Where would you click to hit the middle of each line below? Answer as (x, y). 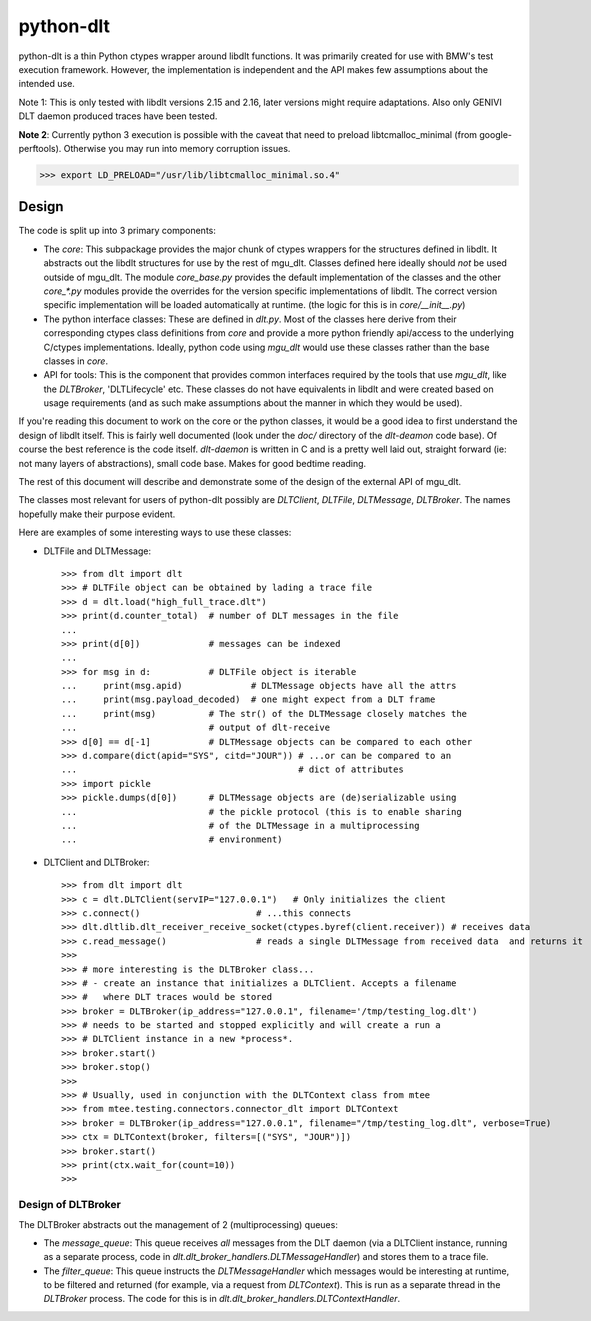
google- (495, 134)
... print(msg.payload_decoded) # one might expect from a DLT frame (248, 699)
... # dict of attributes (232, 769)
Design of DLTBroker (70, 1205)
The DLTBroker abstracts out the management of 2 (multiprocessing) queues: (178, 1224)
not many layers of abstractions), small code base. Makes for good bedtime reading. (192, 463)
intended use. (46, 84)
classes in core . (76, 361)
